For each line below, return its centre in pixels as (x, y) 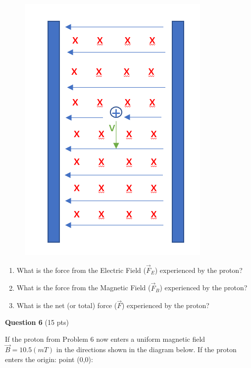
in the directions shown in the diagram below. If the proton (146, 349)
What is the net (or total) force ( (67, 305)
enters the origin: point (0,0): (49, 359)
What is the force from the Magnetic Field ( (84, 288)
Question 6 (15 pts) (37, 322)
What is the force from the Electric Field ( (81, 270)
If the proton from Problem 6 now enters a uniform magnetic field (105, 339)
